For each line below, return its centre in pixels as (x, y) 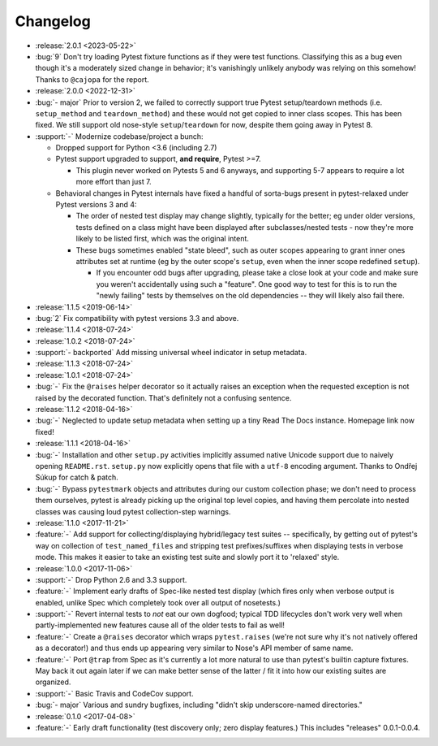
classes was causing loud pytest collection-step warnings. (133, 511)
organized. (53, 682)
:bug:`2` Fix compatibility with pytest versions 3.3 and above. (137, 318)
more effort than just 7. (114, 182)
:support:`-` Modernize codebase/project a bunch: (119, 136)
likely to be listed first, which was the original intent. (162, 239)
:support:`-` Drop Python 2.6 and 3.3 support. (111, 579)
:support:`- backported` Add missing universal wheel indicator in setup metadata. (171, 353)
